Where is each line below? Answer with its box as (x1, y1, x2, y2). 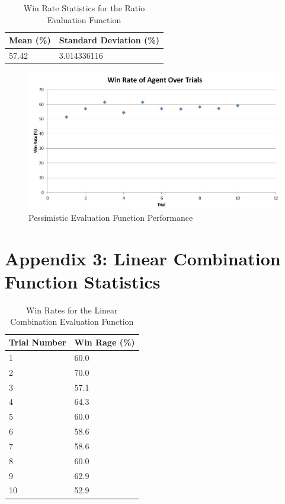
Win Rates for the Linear (26, 303, 118, 316)
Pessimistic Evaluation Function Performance (28, 211, 193, 223)
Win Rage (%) (74, 336, 135, 348)
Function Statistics (5, 269, 161, 293)
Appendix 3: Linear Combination (5, 246, 281, 270)
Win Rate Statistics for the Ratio (23, 2, 145, 14)
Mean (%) (9, 34, 51, 46)
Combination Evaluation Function (10, 315, 134, 328)
